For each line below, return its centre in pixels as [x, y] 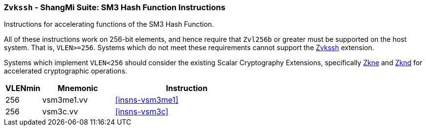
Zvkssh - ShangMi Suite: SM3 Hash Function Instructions [115, 7]
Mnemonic [78, 88]
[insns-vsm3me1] [147, 100]
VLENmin [23, 88]
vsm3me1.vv [65, 100]
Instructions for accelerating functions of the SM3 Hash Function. [109, 24]
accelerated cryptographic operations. [66, 71]
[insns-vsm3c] [142, 112]
